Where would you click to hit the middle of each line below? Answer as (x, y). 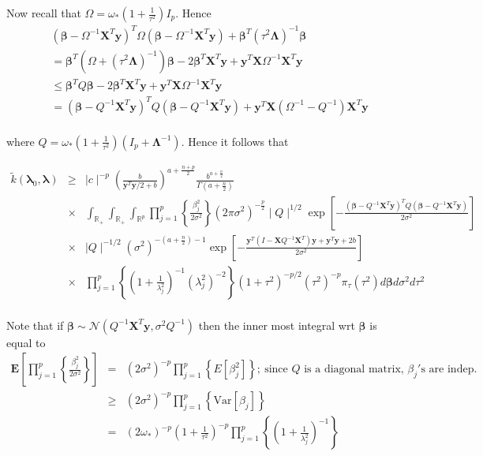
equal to (26, 342)
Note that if (35, 325)
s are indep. (449, 370)
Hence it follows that (238, 141)
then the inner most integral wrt (277, 325)
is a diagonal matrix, (354, 370)
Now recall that (44, 13)
